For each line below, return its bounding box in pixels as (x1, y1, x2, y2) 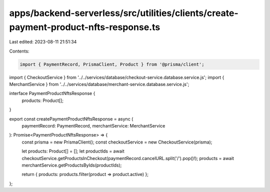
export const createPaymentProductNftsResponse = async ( (9, 115, 133, 122)
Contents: (9, 48, 29, 54)
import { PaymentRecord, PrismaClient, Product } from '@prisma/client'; (19, 61, 204, 67)
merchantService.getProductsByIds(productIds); (21, 162, 122, 168)
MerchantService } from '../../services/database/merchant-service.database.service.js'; (9, 81, 189, 87)
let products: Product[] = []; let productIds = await (21, 148, 124, 154)
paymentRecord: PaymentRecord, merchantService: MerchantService (21, 123, 165, 129)
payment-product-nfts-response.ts (9, 21, 160, 32)
